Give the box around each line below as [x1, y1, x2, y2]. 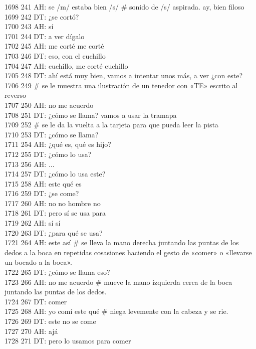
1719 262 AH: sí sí [5, 218, 61, 228]
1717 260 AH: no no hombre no [5, 198, 101, 208]
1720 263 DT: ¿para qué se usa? [5, 227, 103, 238]
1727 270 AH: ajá [5, 325, 58, 336]
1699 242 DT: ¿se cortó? [5, 11, 79, 22]
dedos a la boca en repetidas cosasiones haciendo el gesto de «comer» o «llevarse [5, 247, 252, 257]
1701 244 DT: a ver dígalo [5, 31, 85, 41]
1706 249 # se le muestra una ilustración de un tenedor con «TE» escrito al [5, 80, 238, 90]
